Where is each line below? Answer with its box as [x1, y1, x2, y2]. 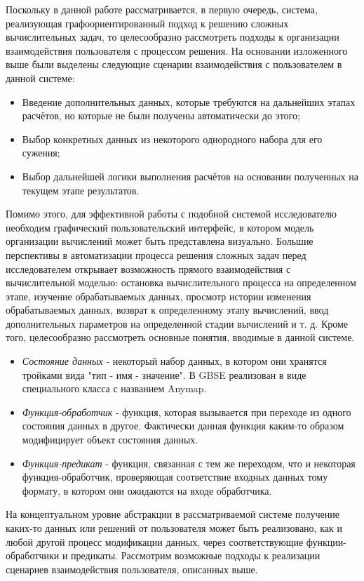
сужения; [22, 145, 60, 160]
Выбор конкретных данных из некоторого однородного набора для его [22, 131, 323, 146]
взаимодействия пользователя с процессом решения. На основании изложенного [6, 43, 348, 58]
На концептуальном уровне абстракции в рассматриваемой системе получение [6, 507, 339, 521]
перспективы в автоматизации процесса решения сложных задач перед [6, 247, 306, 262]
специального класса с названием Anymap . [22, 381, 207, 396]
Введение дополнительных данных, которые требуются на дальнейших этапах [22, 94, 356, 109]
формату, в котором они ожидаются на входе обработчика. [22, 483, 272, 497]
